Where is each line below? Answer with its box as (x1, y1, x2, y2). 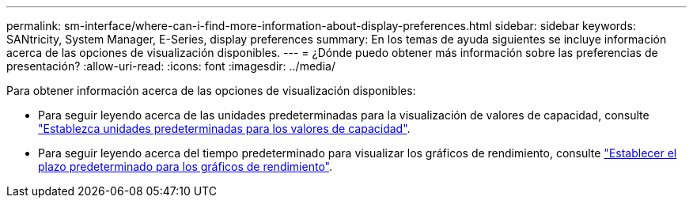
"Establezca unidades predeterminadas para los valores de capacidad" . (38, 122, 411, 135)
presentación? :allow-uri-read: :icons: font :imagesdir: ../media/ (6, 59, 335, 73)
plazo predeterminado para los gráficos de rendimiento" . (38, 160, 332, 173)
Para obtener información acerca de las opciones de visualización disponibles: (6, 84, 416, 97)
